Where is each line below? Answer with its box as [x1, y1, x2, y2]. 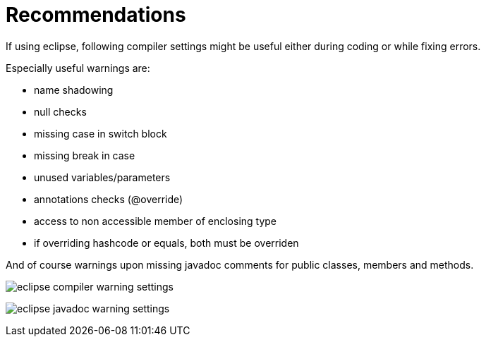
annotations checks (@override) [34, 193, 183, 205]
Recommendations [6, 3, 186, 27]
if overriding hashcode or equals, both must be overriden [34, 236, 299, 249]
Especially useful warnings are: [6, 61, 150, 74]
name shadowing [34, 83, 114, 96]
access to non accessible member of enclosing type [34, 214, 277, 227]
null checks [34, 105, 87, 118]
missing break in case [34, 149, 135, 161]
